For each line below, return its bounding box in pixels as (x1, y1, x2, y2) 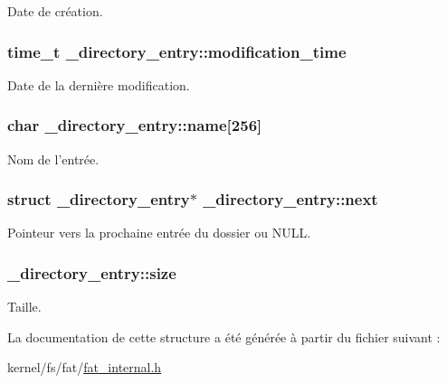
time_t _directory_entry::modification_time (7, 40, 347, 62)
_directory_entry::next (203, 188, 378, 210)
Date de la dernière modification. (7, 75, 190, 94)
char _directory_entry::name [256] (7, 114, 262, 136)
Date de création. (7, 2, 103, 20)
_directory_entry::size (7, 261, 176, 284)
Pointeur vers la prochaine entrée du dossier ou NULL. (7, 223, 311, 242)
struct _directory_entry (7, 188, 190, 210)
